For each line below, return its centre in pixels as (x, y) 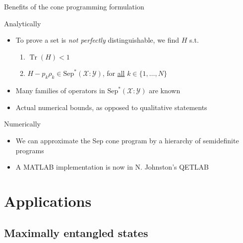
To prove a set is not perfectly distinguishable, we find (97, 40)
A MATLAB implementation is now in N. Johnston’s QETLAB (112, 167)
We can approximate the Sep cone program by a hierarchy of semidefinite (127, 140)
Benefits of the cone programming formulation (74, 6)
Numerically (22, 124)
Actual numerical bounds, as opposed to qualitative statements (111, 107)
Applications (48, 201)
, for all (114, 73)
